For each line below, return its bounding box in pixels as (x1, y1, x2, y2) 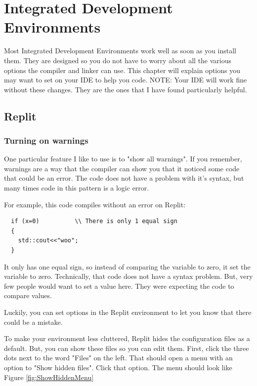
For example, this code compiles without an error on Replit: (4, 199, 186, 209)
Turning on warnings (4, 134, 88, 146)
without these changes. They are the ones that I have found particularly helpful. (4, 84, 247, 94)
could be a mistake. (4, 316, 63, 327)
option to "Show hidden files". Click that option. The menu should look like (4, 362, 232, 372)
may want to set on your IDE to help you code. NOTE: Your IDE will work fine (4, 75, 247, 85)
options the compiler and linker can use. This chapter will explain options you (4, 65, 241, 75)
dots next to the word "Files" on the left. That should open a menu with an (4, 352, 233, 363)
